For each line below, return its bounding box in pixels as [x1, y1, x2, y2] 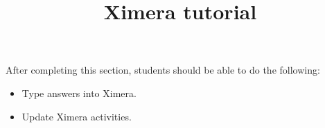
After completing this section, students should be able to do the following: [6, 63, 320, 77]
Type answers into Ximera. [21, 85, 137, 100]
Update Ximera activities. [21, 109, 132, 123]
